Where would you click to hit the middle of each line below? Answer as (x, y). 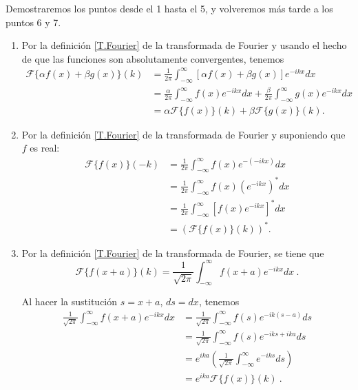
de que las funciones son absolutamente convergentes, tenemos (153, 58)
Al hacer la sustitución (70, 301)
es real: (45, 148)
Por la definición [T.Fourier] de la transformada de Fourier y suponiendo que (183, 134)
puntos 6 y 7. (33, 22)
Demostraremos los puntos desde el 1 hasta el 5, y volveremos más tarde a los (169, 8)
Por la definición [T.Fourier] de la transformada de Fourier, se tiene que (173, 253)
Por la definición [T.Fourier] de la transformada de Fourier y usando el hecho (184, 45)
